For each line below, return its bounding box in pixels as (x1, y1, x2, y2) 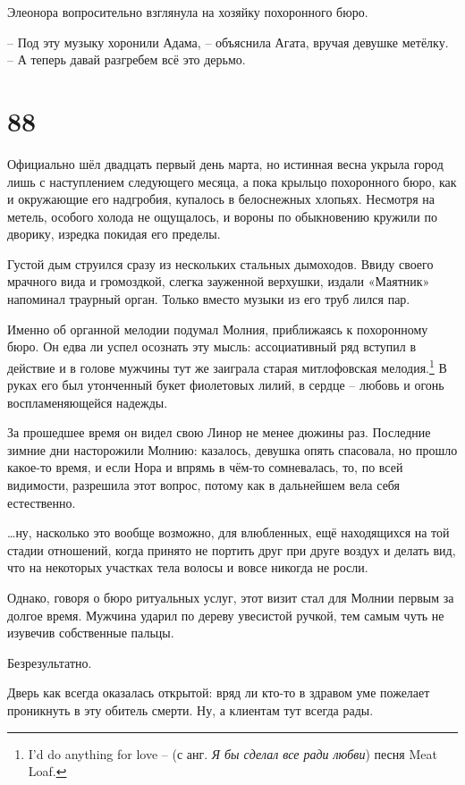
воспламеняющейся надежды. (7, 392, 168, 411)
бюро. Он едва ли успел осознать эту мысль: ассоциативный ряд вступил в (7, 337, 417, 356)
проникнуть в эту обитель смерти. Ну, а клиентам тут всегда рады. (7, 701, 374, 719)
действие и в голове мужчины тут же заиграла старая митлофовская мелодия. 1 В (7, 355, 447, 376)
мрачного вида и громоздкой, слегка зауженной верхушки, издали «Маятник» (7, 272, 430, 291)
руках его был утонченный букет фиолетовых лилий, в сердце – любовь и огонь (7, 376, 444, 394)
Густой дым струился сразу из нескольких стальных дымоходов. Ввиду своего (7, 254, 434, 273)
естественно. (7, 493, 76, 511)
